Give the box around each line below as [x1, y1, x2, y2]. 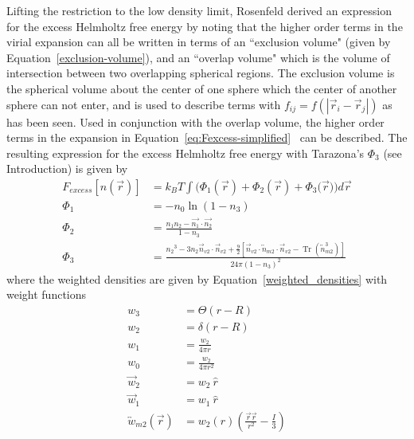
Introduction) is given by [6, 160, 128, 177]
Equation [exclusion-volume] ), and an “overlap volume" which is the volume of [6, 49, 390, 65]
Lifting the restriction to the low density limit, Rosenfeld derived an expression [6, 2, 392, 18]
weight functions [6, 286, 87, 303]
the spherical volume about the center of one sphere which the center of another [6, 80, 397, 96]
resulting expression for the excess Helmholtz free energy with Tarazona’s [6, 144, 365, 161]
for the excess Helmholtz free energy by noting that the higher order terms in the [6, 18, 403, 34]
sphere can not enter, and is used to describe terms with [6, 96, 281, 112]
